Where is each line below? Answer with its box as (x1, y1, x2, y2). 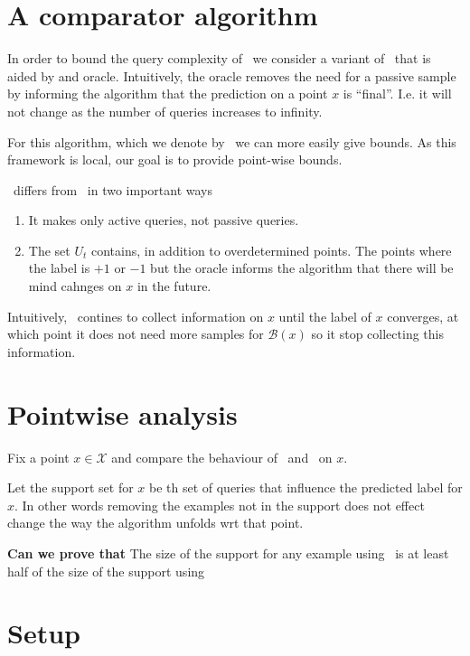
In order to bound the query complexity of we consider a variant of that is (7, 49, 431, 68)
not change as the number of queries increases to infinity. (7, 101, 323, 120)
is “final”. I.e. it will (343, 84, 452, 103)
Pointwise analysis (7, 395, 238, 432)
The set (28, 240, 70, 259)
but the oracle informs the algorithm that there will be (150, 258, 454, 277)
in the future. (136, 276, 211, 295)
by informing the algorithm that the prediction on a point (7, 84, 328, 103)
